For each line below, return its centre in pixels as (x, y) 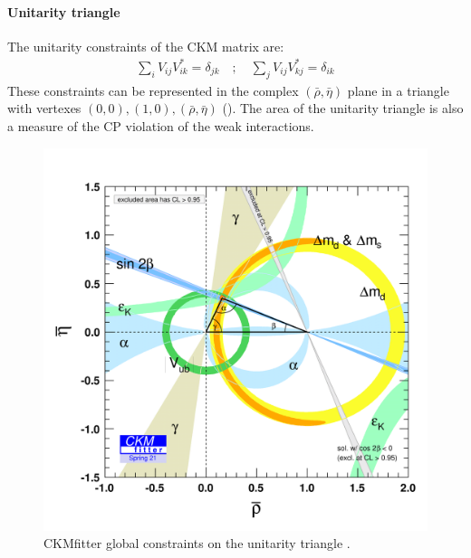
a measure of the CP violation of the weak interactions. (161, 125)
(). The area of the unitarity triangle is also (343, 108)
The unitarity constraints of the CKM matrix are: (146, 46)
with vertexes (44, 108)
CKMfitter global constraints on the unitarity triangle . (197, 543)
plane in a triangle (398, 90)
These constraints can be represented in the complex (153, 90)
